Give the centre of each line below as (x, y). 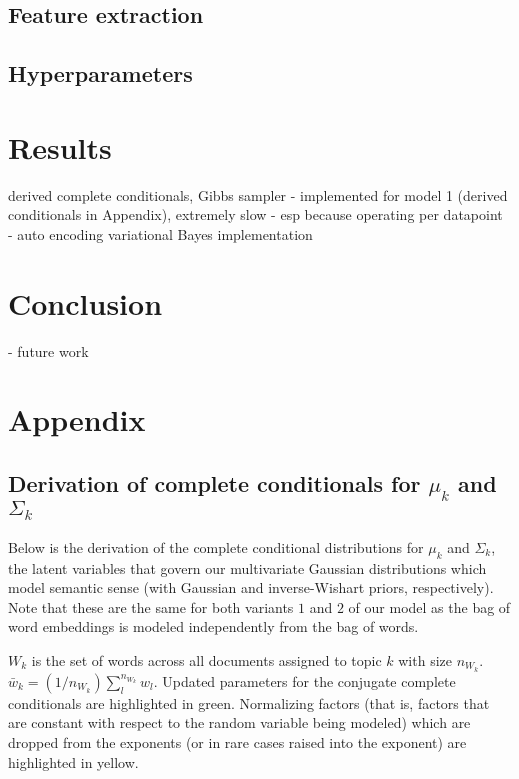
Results (60, 146)
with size (425, 659)
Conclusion (85, 302)
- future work (48, 350)
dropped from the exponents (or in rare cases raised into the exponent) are (237, 741)
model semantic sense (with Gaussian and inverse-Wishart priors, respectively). (251, 587)
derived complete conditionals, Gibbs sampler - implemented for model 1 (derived (258, 194)
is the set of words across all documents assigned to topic (206, 659)
